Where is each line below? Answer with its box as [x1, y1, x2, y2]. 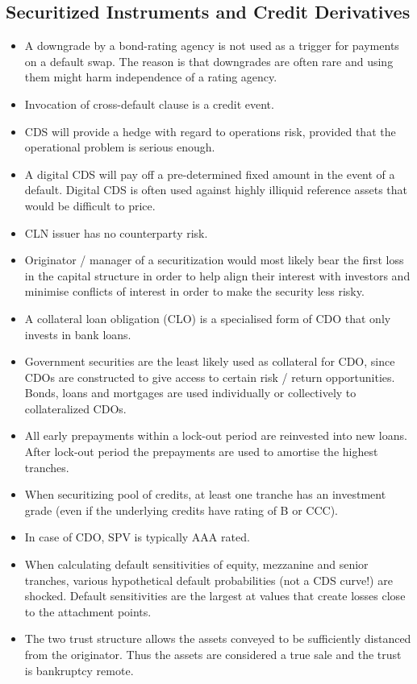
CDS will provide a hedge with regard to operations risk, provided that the [24, 122, 396, 139]
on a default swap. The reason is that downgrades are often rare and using [24, 52, 394, 69]
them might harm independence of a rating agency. [24, 68, 277, 85]
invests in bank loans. [24, 325, 131, 342]
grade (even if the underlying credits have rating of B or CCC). [24, 501, 338, 518]
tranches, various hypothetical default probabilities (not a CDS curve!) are [24, 571, 393, 588]
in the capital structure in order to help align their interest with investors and [24, 267, 411, 284]
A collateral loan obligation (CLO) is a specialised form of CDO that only [24, 309, 391, 326]
